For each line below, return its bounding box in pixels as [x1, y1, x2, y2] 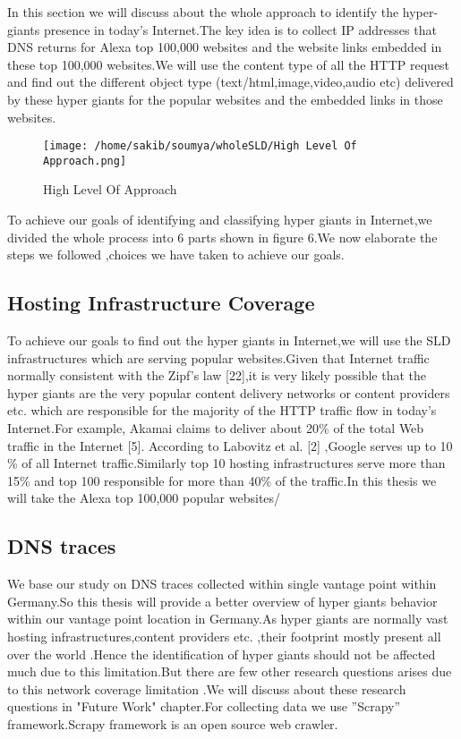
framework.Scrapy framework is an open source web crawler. [7, 714, 338, 733]
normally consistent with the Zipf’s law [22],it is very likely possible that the [7, 366, 426, 385]
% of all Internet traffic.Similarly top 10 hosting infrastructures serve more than [7, 454, 446, 472]
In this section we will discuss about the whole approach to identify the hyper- [7, 3, 439, 21]
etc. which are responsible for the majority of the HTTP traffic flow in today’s [7, 401, 437, 420]
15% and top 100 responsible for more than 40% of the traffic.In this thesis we [7, 471, 437, 489]
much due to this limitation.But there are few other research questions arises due [7, 662, 452, 681]
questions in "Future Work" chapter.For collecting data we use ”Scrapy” [7, 697, 401, 716]
